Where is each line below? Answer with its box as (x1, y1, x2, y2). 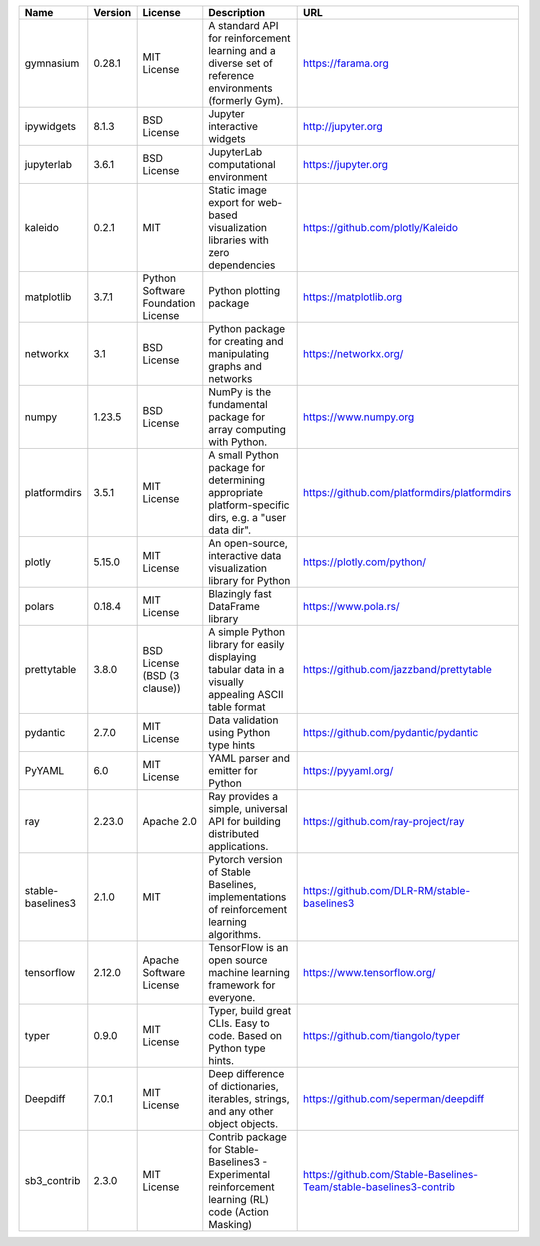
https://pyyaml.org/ (303, 764, 394, 777)
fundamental (208, 398, 269, 411)
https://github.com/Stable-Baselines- (303, 1168, 479, 1181)
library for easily (208, 638, 285, 651)
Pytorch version (208, 853, 283, 866)
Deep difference (208, 1067, 285, 1080)
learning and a (208, 44, 276, 57)
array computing (208, 423, 287, 436)
